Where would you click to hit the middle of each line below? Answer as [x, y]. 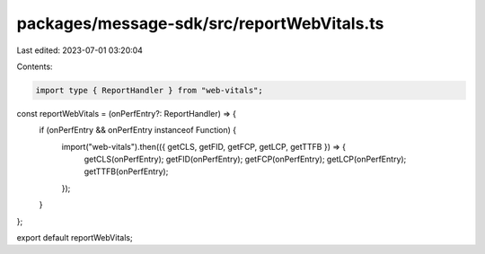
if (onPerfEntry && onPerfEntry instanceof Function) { [138, 130]
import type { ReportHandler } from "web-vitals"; [150, 90]
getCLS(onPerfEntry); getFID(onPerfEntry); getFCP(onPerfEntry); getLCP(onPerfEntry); [245, 159]
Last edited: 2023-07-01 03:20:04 [80, 50]
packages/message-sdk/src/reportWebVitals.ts [200, 23]
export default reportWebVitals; [75, 238]
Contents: [35, 66]
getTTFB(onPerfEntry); [126, 171]
